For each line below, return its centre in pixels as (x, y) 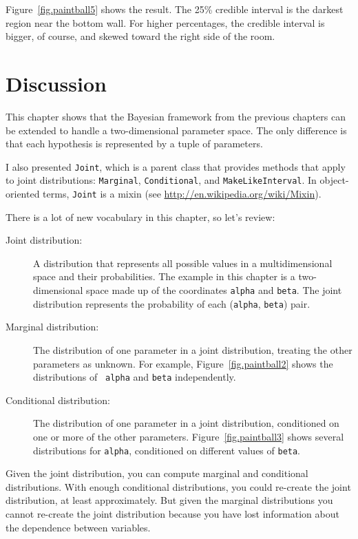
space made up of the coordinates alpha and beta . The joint (214, 290)
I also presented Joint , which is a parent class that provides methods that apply (176, 166)
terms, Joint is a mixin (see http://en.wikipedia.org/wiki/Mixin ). (182, 193)
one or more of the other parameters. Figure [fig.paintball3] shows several (189, 436)
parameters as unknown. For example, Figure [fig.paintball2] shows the (183, 363)
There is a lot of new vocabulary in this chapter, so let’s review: (140, 216)
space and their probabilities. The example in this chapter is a (164, 276)
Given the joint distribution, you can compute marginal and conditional (157, 473)
